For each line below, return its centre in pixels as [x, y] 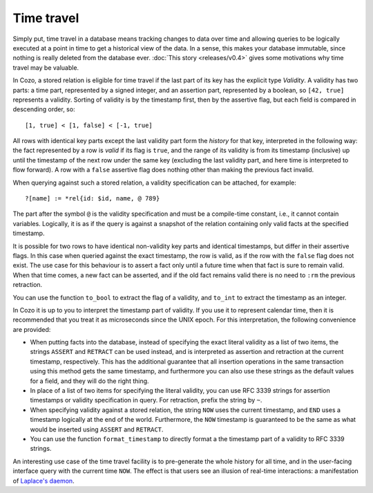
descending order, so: [44, 109]
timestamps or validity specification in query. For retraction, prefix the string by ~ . [146, 400]
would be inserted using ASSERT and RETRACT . [97, 429]
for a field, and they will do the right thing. [89, 381]
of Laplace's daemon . [44, 481]
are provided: [32, 329]
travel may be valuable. [46, 67]
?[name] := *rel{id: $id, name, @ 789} [93, 198]
